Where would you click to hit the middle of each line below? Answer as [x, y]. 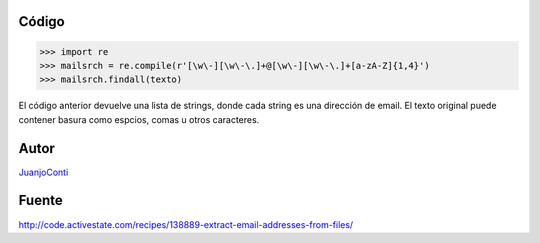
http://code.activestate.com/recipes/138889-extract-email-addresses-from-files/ [186, 224]
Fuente [41, 200]
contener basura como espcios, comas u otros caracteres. [139, 119]
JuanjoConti [43, 172]
